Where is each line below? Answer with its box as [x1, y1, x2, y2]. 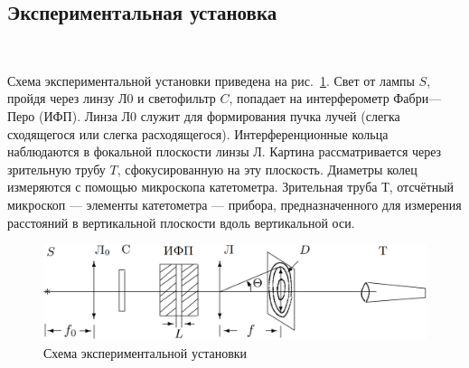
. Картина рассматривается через [261, 142, 442, 161]
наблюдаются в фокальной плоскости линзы [7, 142, 249, 161]
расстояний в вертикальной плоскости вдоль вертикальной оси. [7, 212, 355, 231]
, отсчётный [389, 177, 455, 196]
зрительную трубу [7, 159, 106, 178]
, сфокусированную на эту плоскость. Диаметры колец [117, 159, 417, 178]
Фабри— [393, 89, 442, 108]
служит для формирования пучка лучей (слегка [140, 106, 400, 125]
